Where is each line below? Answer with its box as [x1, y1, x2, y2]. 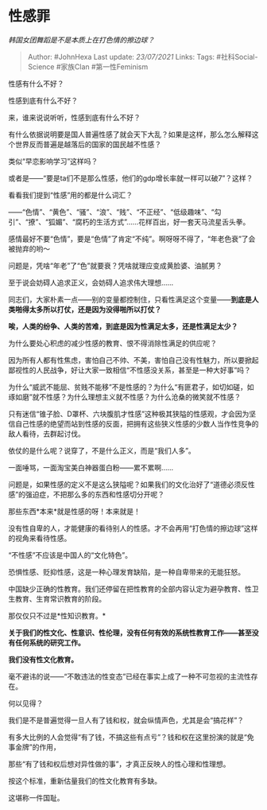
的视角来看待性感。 [8, 533, 72, 543]
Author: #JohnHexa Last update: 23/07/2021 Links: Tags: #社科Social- [27, 52, 258, 61]
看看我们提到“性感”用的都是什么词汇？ [8, 190, 133, 200]
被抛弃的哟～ [8, 243, 50, 253]
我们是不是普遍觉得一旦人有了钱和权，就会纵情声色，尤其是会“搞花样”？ [8, 715, 245, 725]
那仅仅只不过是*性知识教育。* [8, 610, 106, 621]
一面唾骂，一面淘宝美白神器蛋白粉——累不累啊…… [8, 462, 174, 472]
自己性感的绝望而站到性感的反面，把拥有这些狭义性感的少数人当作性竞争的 [14, 419, 259, 428]
